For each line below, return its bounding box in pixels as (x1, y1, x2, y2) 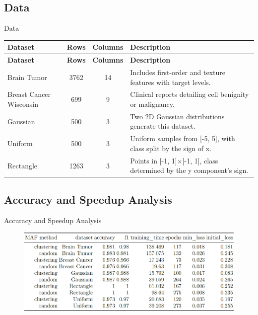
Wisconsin (7, 99, 38, 109)
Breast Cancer (7, 89, 51, 99)
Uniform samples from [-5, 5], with (130, 133, 235, 144)
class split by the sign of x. (130, 143, 211, 153)
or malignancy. (130, 99, 175, 109)
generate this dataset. (130, 121, 195, 131)
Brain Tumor (7, 72, 47, 82)
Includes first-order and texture (130, 67, 225, 77)
